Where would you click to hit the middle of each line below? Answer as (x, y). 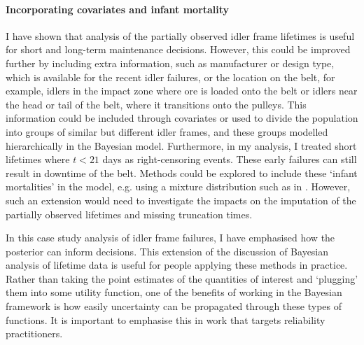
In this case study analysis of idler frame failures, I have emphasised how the (170, 238)
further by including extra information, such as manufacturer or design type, (170, 63)
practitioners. (34, 333)
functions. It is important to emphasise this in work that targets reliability (166, 319)
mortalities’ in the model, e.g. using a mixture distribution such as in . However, (178, 186)
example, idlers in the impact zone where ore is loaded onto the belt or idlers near (182, 91)
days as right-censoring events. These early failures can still (230, 159)
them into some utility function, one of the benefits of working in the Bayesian (174, 292)
